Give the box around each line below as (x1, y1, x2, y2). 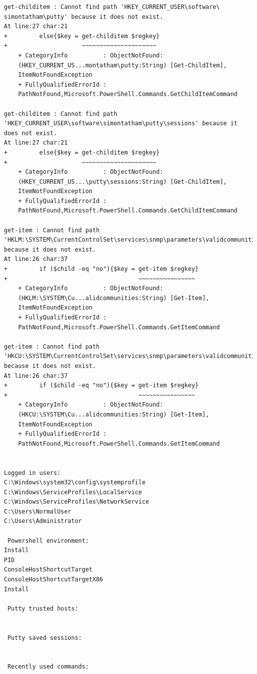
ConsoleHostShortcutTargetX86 (4, 576, 103, 583)
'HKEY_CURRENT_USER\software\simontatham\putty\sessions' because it (4, 120, 238, 127)
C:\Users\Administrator (4, 518, 82, 525)
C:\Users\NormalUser (4, 508, 72, 515)
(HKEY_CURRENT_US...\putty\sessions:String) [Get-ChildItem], (18, 178, 227, 185)
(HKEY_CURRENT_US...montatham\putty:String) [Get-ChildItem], (18, 61, 227, 69)
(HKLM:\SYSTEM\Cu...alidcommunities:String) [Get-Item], (18, 294, 210, 302)
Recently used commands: (7, 663, 89, 671)
